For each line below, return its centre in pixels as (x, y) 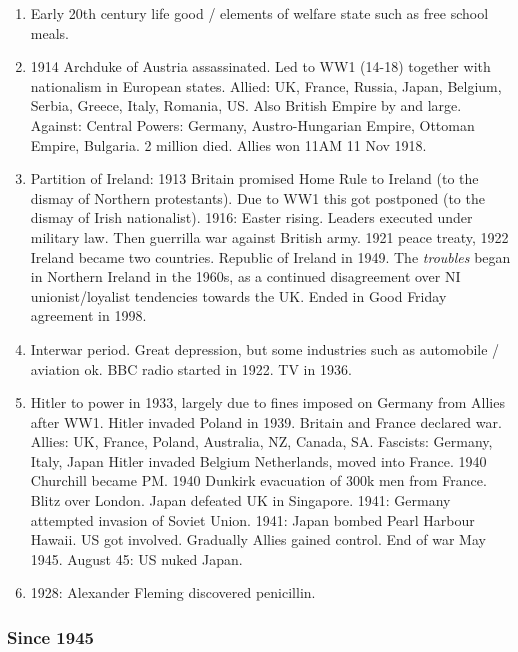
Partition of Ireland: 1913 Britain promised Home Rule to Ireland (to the (254, 178)
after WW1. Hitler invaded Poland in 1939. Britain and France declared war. (266, 421)
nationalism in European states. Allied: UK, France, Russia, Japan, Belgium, (266, 85)
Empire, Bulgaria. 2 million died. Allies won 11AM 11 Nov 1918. (228, 144)
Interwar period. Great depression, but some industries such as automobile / (265, 348)
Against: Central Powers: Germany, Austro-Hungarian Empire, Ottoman (252, 124)
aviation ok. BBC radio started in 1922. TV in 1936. (191, 368)
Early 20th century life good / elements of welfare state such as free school (259, 13)
